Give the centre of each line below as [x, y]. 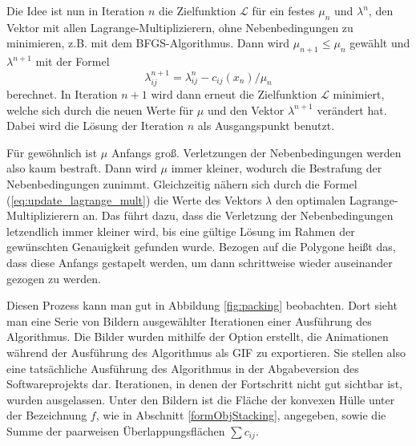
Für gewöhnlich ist [52, 152]
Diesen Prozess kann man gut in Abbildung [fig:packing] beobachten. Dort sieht [202, 305]
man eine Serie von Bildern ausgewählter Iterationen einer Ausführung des [189, 320]
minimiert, [359, 94]
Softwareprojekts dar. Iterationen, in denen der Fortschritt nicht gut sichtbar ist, [204, 384]
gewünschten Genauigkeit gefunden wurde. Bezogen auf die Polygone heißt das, [201, 247]
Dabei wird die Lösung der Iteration [95, 126]
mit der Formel [73, 61]
